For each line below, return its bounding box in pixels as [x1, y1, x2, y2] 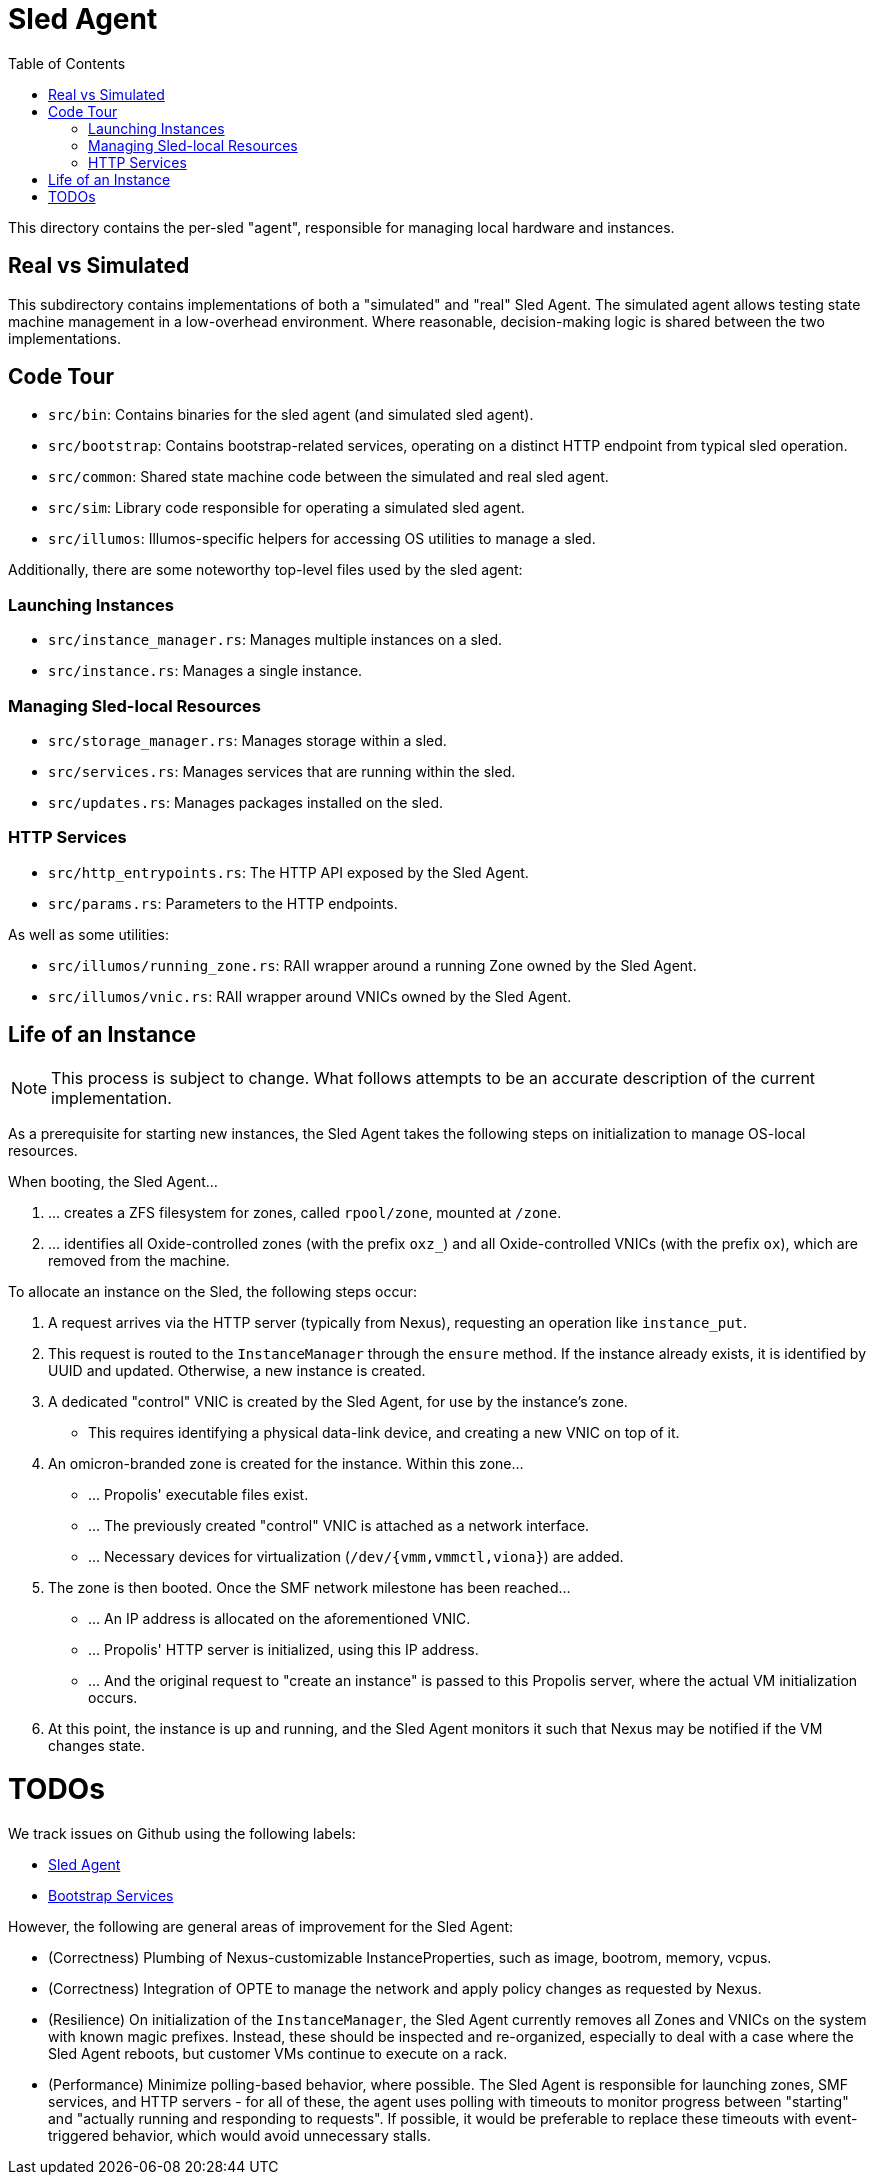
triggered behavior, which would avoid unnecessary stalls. [48, 2127, 431, 2145]
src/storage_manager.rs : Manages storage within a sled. [48, 731, 447, 749]
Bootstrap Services [48, 1887, 174, 1905]
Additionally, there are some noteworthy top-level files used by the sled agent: [8, 561, 523, 579]
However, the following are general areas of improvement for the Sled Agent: [8, 1918, 514, 1936]
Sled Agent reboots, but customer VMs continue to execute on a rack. [48, 2045, 508, 2063]
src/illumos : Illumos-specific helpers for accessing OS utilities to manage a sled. [48, 530, 596, 548]
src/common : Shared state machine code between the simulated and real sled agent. [48, 468, 609, 486]
